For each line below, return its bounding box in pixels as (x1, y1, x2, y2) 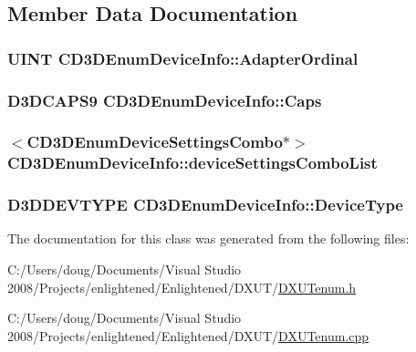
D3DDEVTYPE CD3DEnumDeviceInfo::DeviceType (7, 193, 403, 216)
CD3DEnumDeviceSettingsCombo (26, 130, 283, 153)
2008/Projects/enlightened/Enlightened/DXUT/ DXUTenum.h (7, 277, 357, 296)
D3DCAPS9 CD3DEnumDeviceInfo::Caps (7, 88, 322, 111)
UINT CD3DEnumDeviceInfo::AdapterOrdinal (7, 47, 359, 69)
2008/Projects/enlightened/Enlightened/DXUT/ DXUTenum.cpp (7, 326, 369, 345)
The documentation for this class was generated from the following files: (7, 229, 410, 248)
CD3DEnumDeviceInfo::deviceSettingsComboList (7, 151, 378, 174)
